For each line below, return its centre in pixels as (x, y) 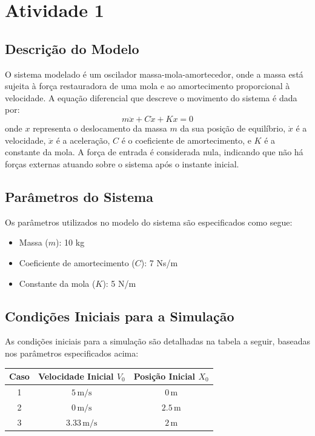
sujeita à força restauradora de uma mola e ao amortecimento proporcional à (148, 86)
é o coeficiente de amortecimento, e (186, 140)
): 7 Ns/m (159, 262)
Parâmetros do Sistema (79, 196)
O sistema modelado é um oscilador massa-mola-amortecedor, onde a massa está (154, 74)
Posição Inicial (164, 376)
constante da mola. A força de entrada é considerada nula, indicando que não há (154, 152)
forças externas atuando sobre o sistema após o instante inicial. (122, 163)
